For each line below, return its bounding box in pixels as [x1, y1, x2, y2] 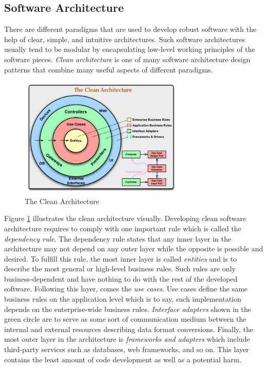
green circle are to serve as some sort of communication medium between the [4, 314, 246, 324]
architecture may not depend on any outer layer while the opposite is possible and [4, 243, 263, 254]
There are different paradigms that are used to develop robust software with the [4, 24, 257, 34]
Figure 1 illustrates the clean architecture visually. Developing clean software [4, 213, 246, 224]
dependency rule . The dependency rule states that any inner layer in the [4, 233, 232, 244]
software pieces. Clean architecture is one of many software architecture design [4, 53, 251, 64]
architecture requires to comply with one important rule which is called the [4, 223, 241, 233]
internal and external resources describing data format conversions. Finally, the [4, 323, 254, 334]
